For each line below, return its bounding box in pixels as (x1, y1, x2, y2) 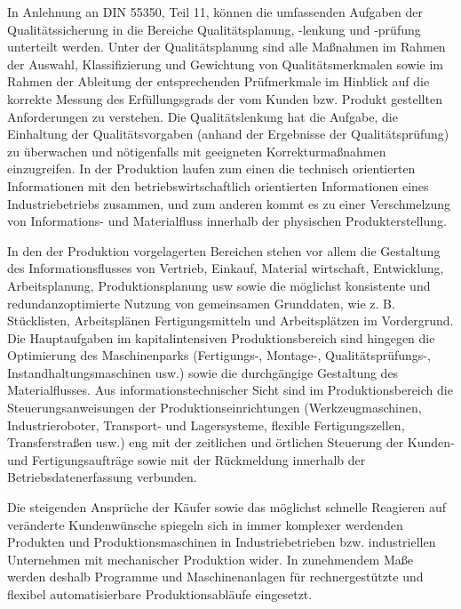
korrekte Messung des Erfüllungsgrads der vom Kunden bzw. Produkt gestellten (7, 89, 442, 108)
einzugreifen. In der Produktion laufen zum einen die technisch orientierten (7, 159, 416, 178)
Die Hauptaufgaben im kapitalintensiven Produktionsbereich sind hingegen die (7, 328, 435, 347)
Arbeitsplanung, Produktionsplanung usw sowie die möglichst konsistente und (7, 276, 431, 294)
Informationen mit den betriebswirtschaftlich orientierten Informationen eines (7, 176, 429, 195)
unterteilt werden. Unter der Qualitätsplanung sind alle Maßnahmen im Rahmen (7, 37, 446, 56)
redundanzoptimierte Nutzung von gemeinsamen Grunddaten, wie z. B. (7, 293, 395, 312)
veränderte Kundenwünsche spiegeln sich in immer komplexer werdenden (7, 515, 403, 533)
